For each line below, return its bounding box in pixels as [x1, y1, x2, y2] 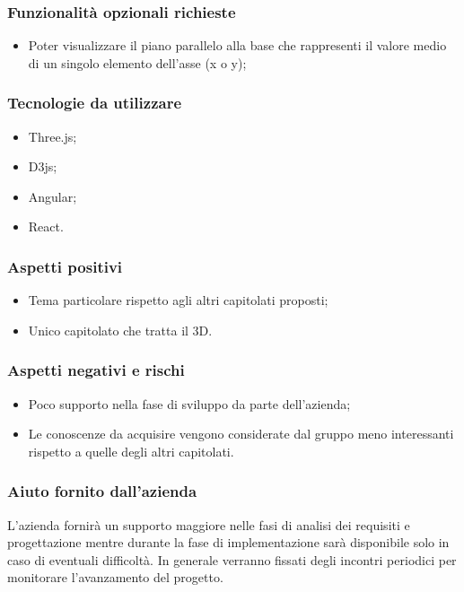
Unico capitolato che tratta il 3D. [28, 320, 213, 339]
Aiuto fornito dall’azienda [7, 480, 197, 502]
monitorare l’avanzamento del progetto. [7, 568, 223, 587]
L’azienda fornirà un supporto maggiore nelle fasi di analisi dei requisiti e [7, 515, 410, 534]
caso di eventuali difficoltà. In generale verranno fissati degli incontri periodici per [7, 550, 457, 569]
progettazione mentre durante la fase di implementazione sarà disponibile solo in [7, 533, 450, 552]
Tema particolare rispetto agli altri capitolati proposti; [28, 291, 328, 309]
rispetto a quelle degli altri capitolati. [28, 441, 234, 460]
